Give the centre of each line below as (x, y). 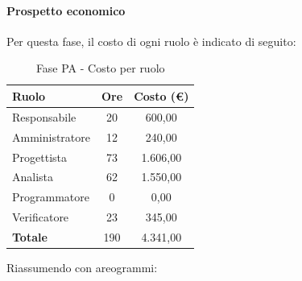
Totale (30, 236)
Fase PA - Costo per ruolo (100, 68)
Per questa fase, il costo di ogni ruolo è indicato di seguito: (151, 41)
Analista (33, 177)
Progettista (39, 157)
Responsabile (44, 116)
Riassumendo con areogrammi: (82, 267)
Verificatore (41, 217)
